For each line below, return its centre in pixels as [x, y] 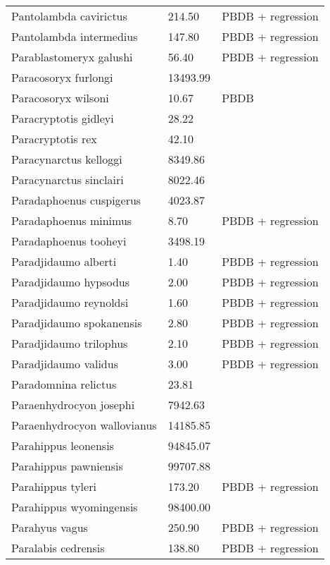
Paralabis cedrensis [58, 548]
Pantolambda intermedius [75, 36]
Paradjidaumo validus [65, 364]
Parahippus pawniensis [67, 466]
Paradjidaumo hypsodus [71, 282]
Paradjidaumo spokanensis [77, 323]
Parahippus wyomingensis [75, 507]
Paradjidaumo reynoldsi [70, 302]
